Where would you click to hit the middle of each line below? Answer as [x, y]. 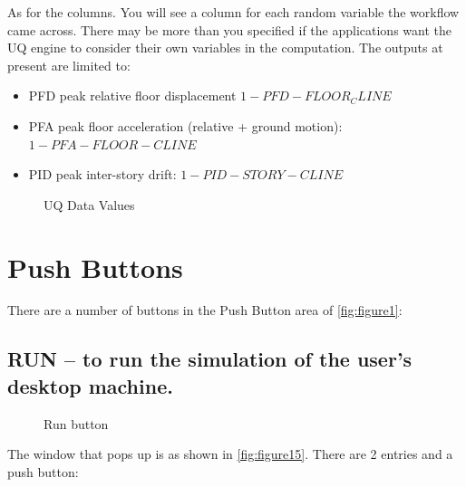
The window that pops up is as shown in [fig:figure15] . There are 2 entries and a [230, 454]
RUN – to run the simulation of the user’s [210, 359]
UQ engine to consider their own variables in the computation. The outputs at [225, 48]
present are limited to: [69, 65]
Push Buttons [95, 267]
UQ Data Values [89, 204]
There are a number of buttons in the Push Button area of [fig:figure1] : [205, 310]
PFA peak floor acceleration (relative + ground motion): [185, 125]
